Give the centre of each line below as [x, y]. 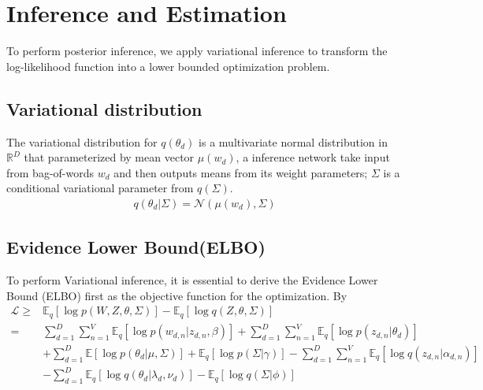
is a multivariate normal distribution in [293, 141]
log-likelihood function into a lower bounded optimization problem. [168, 66]
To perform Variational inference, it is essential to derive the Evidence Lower [192, 280]
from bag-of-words [50, 172]
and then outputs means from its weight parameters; [241, 172]
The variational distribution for [82, 141]
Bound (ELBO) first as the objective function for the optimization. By [177, 295]
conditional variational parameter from [100, 188]
